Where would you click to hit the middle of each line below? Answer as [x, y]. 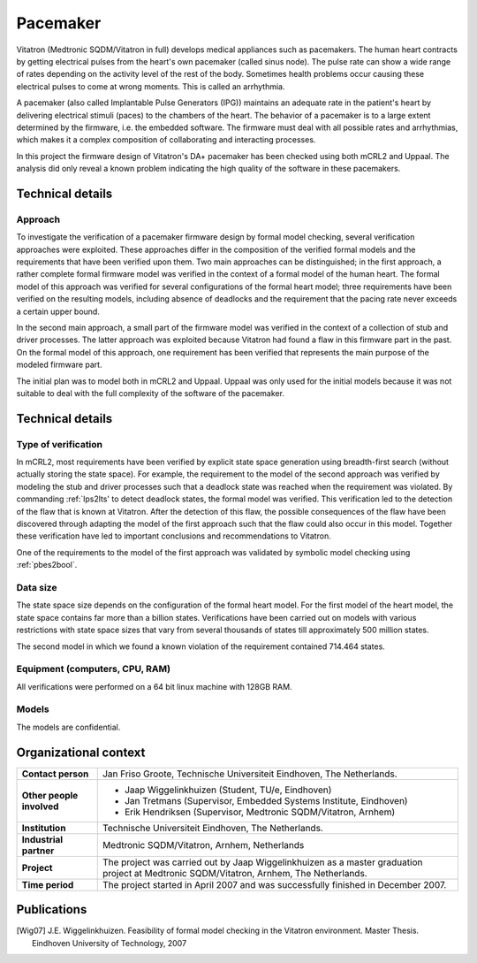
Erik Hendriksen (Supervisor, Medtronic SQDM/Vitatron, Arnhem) [260, 812]
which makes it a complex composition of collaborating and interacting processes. [166, 140]
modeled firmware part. [59, 365]
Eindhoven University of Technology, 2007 [110, 943]
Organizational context [81, 752]
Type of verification [60, 444]
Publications [52, 909]
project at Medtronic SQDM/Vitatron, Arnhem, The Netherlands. [235, 873]
